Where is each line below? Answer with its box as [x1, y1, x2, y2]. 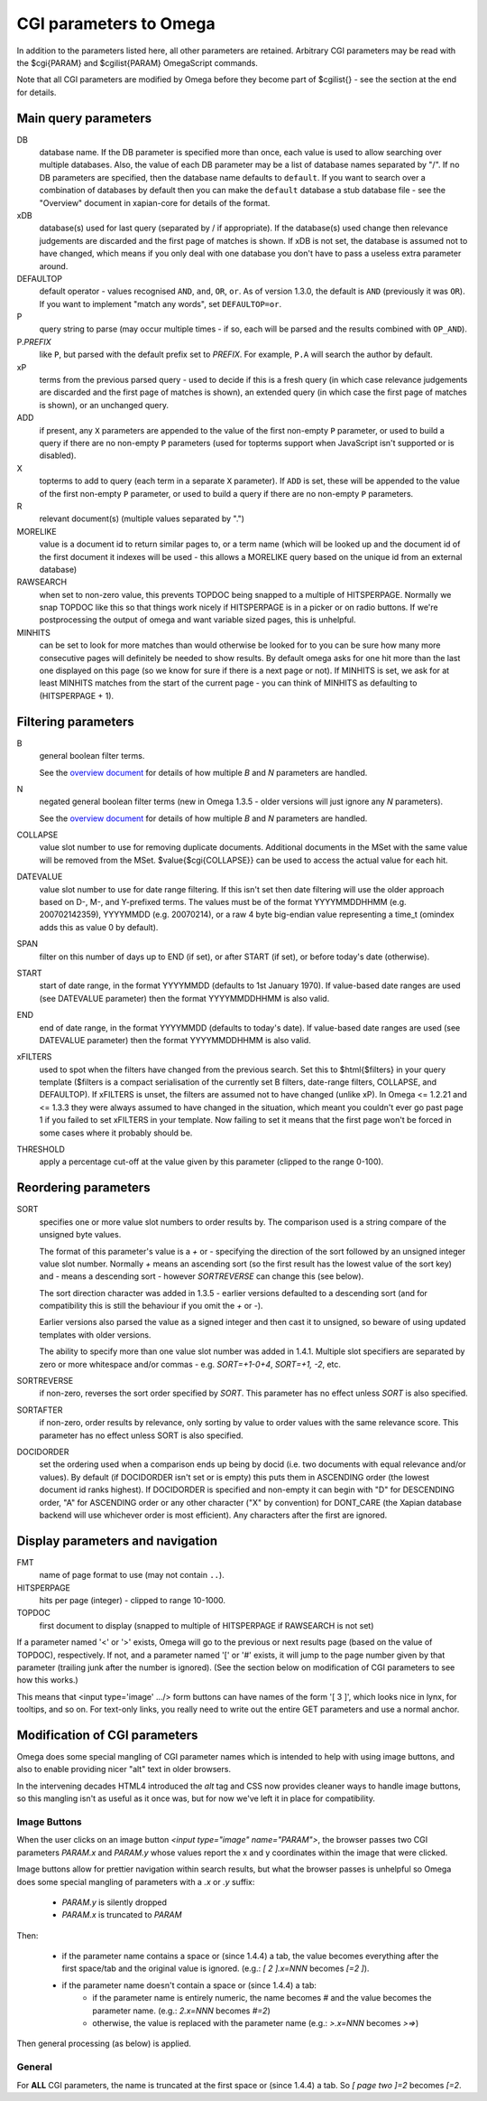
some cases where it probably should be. [39, 1127, 193, 1138]
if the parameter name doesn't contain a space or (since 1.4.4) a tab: [61, 1979, 317, 1991]
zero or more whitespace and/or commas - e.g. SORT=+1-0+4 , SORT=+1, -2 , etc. [39, 1359, 342, 1369]
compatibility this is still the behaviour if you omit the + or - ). [39, 1301, 263, 1312]
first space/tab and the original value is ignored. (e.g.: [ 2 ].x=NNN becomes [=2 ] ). [61, 1963, 370, 1974]
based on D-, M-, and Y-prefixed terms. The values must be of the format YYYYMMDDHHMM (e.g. [39, 897, 407, 908]
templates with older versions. [39, 1329, 152, 1340]
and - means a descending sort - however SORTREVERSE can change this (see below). [39, 1271, 364, 1282]
